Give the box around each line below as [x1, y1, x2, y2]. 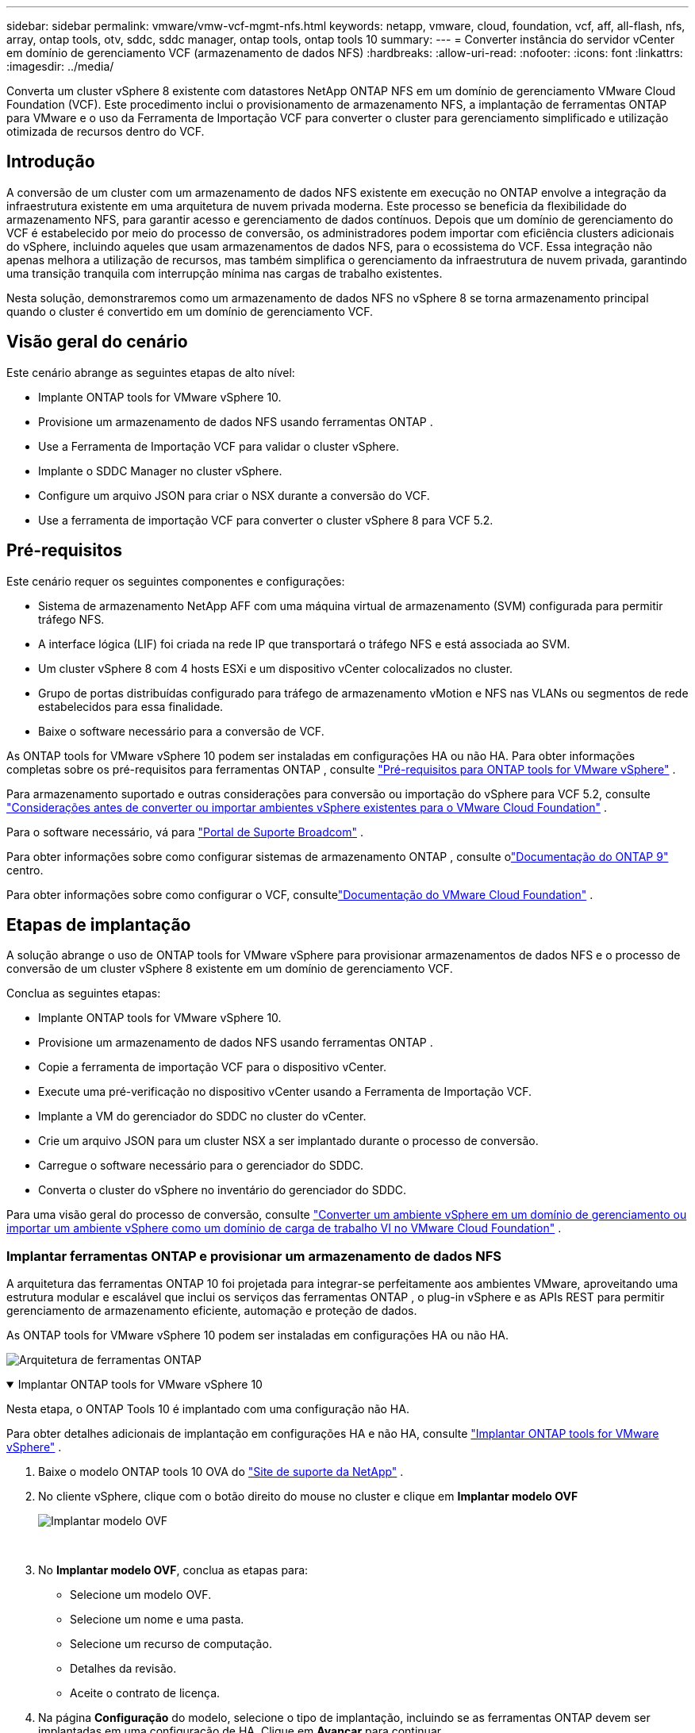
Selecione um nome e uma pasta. [70, 1612, 244, 1627]
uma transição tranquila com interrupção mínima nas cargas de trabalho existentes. [6, 266, 443, 280]
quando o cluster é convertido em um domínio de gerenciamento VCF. [6, 304, 374, 318]
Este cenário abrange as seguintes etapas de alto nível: [6, 365, 295, 379]
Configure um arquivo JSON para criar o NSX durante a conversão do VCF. [38, 488, 430, 502]
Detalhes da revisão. [70, 1662, 177, 1676]
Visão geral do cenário [6, 332, 188, 352]
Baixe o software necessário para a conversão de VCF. [38, 724, 324, 738]
